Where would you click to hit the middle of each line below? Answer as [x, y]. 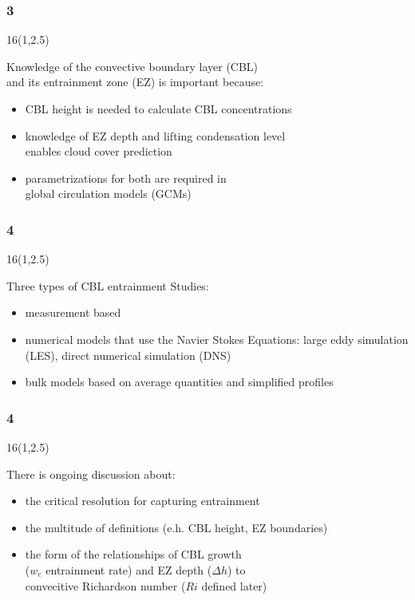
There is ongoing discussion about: [91, 474]
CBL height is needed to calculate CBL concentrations [158, 109]
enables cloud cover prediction [99, 151]
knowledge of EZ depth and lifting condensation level [155, 135]
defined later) [234, 585]
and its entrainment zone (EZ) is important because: [135, 82]
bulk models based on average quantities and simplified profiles [179, 382]
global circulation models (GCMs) [108, 193]
